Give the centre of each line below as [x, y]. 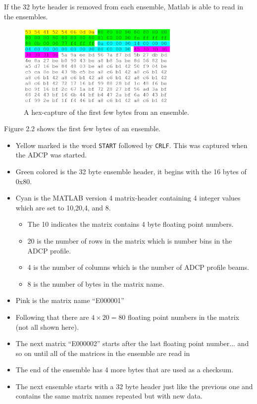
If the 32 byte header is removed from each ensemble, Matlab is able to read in [124, 6]
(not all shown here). [47, 327]
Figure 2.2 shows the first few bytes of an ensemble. [82, 128]
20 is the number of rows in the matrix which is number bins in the [130, 240]
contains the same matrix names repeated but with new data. [109, 396]
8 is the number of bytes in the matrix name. [96, 283]
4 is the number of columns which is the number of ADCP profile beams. [138, 267]
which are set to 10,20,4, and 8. [63, 207]
